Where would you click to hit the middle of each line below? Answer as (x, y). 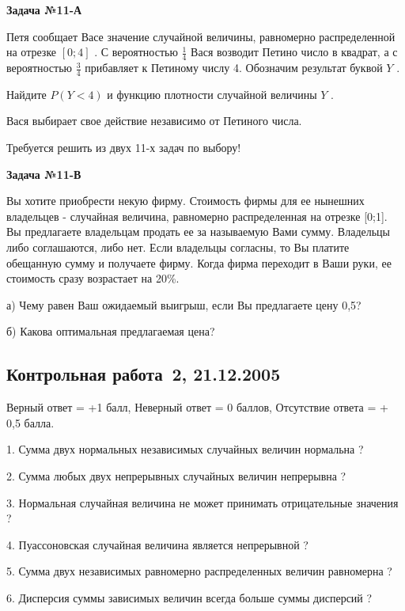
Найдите (26, 94)
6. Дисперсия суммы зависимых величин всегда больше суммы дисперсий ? (189, 597)
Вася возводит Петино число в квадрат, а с (294, 52)
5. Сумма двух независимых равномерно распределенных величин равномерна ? (199, 571)
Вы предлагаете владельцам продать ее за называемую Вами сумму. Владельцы (199, 231)
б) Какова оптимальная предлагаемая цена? (111, 331)
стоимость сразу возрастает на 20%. (93, 278)
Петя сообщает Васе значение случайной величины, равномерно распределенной (201, 36)
